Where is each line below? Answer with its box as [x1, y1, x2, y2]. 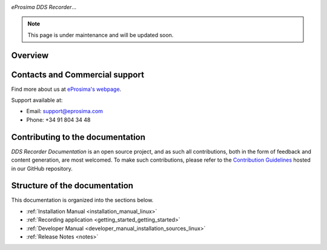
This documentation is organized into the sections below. [11, 197, 154, 204]
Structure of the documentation [11, 180, 133, 191]
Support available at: [11, 97, 63, 104]
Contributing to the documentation [11, 132, 145, 142]
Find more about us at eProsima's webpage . [11, 85, 122, 93]
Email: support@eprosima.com [26, 108, 103, 115]
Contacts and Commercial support [11, 70, 145, 80]
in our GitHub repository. [11, 165, 73, 172]
